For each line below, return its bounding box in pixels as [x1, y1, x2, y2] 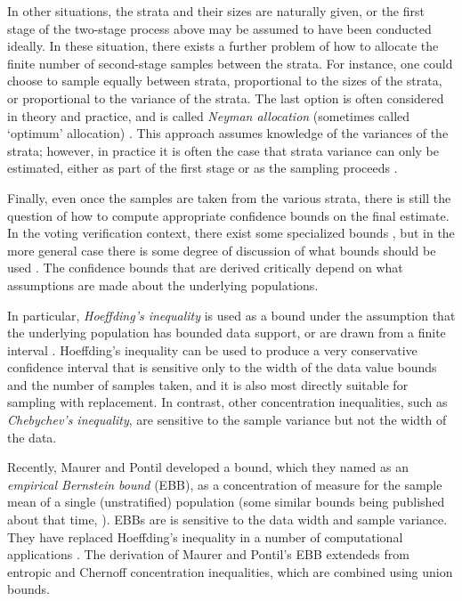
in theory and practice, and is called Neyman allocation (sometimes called [7, 106, 410, 125]
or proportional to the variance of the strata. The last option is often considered [7, 88, 444, 107]
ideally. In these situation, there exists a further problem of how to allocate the [7, 37, 439, 55]
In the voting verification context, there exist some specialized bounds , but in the [7, 223, 455, 242]
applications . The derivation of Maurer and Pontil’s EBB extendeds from [7, 545, 409, 564]
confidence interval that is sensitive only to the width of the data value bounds [7, 358, 437, 377]
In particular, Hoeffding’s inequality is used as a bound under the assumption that [7, 305, 456, 324]
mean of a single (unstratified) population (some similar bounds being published [7, 492, 445, 511]
